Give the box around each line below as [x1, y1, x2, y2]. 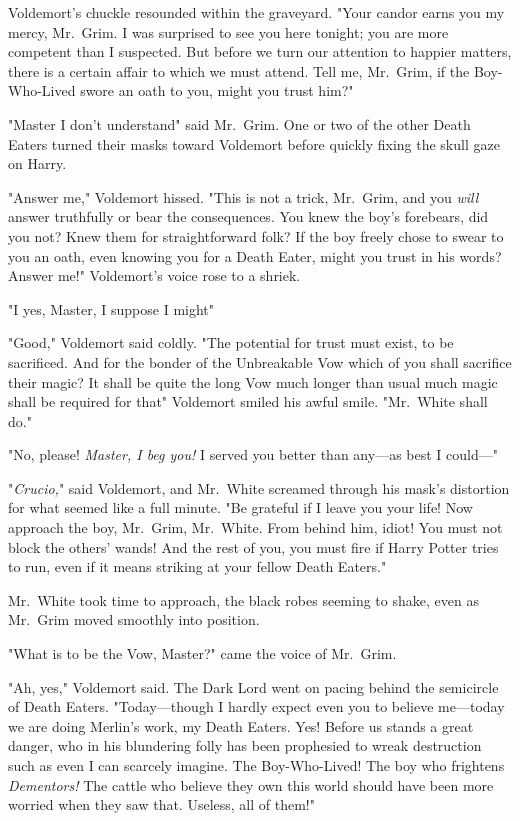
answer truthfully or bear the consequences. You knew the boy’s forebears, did [8, 206, 489, 227]
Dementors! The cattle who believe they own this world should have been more [8, 774, 494, 795]
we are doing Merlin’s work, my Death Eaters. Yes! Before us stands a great [8, 715, 474, 736]
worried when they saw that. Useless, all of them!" [8, 794, 315, 815]
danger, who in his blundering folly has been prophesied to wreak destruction [8, 735, 482, 756]
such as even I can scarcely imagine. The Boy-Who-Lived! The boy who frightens [8, 755, 505, 775]
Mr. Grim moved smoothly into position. [8, 609, 260, 630]
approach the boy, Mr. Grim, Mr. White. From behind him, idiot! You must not [8, 517, 503, 538]
